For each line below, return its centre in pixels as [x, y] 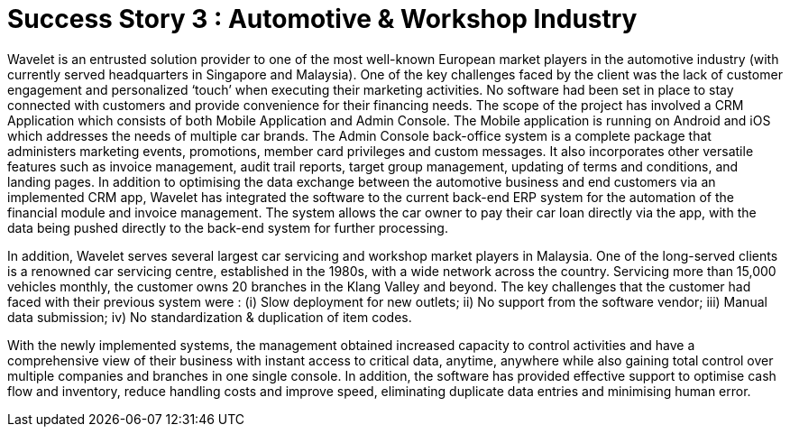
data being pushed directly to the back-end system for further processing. [228, 227]
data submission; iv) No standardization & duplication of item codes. [210, 317]
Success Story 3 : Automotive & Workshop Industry [322, 19]
